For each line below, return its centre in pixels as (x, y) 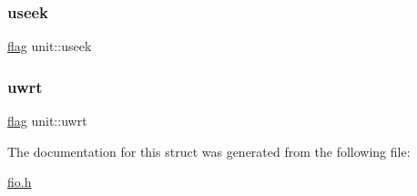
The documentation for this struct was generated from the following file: (209, 151)
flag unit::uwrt (47, 121)
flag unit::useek (50, 46)
